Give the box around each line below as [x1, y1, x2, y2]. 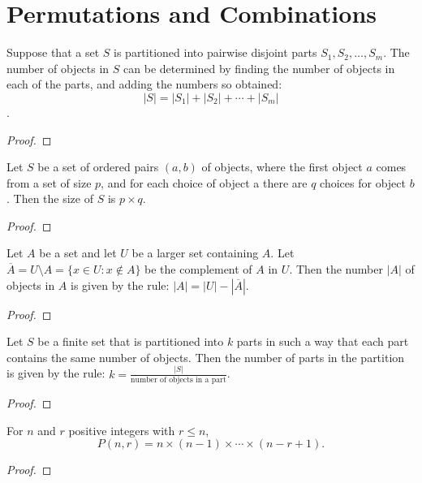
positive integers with [68, 421, 175, 438]
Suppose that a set [6, 44, 100, 61]
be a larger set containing [131, 244, 259, 261]
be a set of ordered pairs [37, 158, 159, 175]
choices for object [320, 174, 406, 191]
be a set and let [39, 244, 117, 261]
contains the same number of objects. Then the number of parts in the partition [6, 348, 405, 365]
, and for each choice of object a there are [101, 174, 308, 191]
